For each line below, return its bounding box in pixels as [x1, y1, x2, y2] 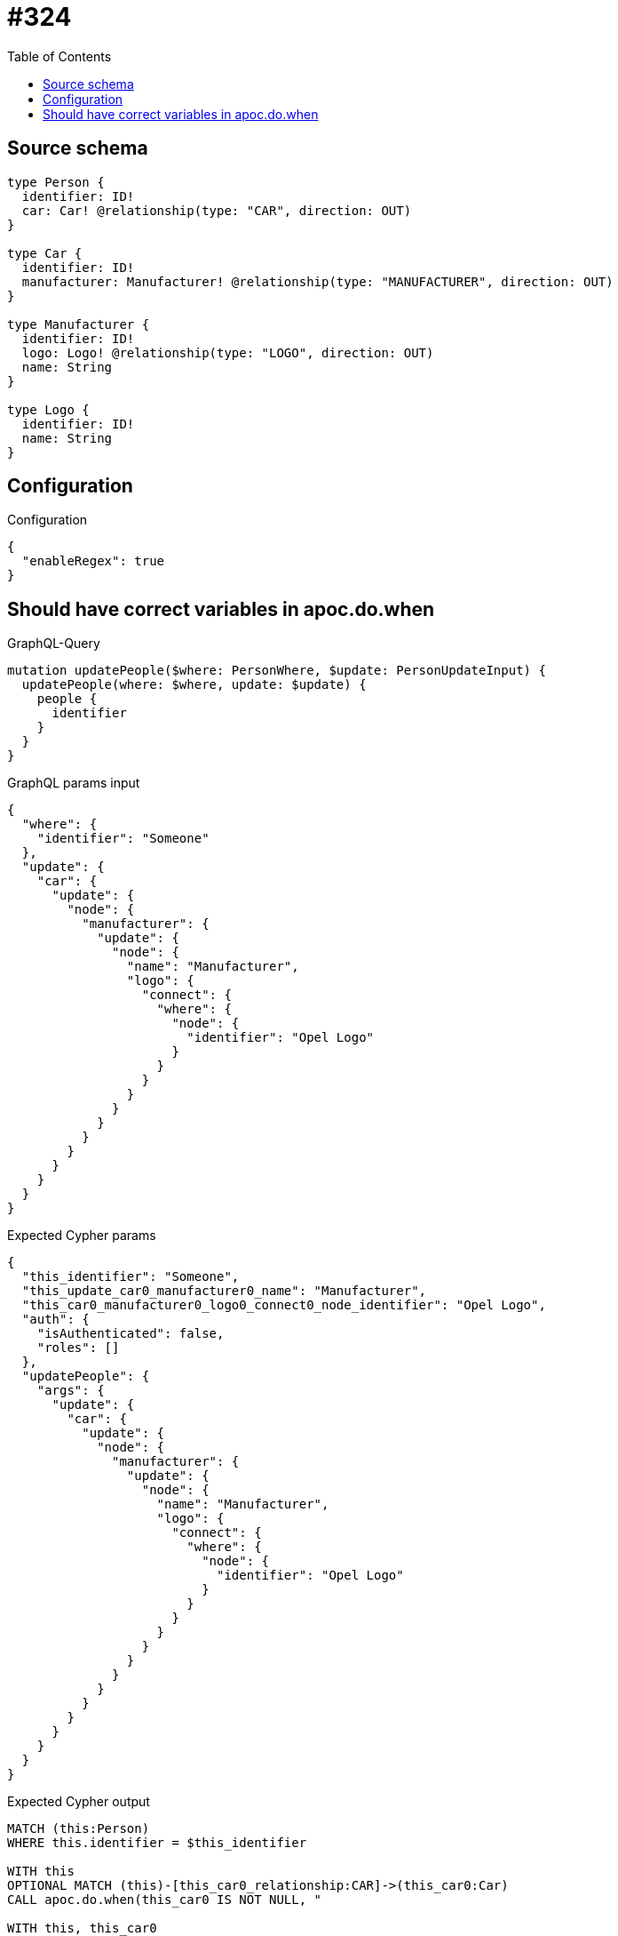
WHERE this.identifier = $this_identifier [7, 1836, 307, 1851]
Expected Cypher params [7, 1228, 156, 1244]
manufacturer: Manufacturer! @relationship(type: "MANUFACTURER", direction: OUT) [21, 274, 614, 289]
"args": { [36, 1383, 105, 1398]
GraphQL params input [7, 775, 140, 791]
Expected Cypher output [7, 1794, 150, 1810]
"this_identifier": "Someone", [21, 1269, 240, 1284]
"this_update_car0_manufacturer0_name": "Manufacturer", [21, 1284, 427, 1299]
